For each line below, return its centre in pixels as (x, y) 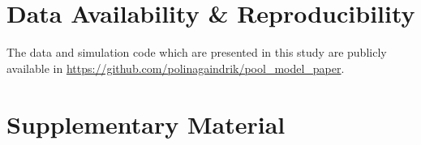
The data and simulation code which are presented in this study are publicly (197, 52)
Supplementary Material (146, 124)
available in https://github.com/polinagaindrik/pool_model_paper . (176, 68)
